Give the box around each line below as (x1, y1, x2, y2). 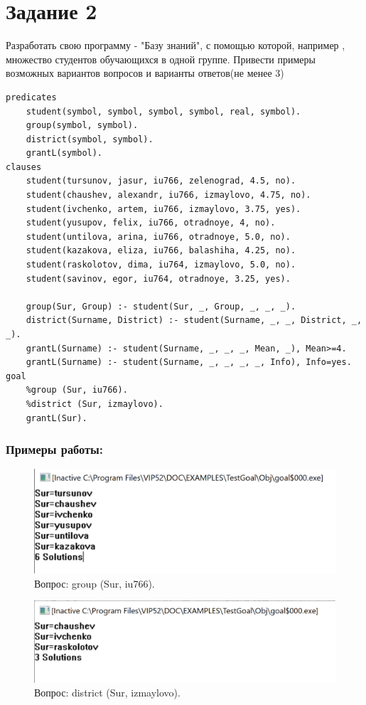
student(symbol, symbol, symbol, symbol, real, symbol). (26, 106, 301, 117)
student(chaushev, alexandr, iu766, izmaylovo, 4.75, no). (26, 190, 311, 201)
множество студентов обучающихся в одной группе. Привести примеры (6, 51, 316, 66)
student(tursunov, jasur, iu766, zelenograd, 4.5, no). (26, 176, 296, 186)
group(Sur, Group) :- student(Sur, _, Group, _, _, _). (26, 301, 296, 312)
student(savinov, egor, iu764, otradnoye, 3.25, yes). (26, 273, 291, 284)
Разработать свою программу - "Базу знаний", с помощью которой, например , (6, 38, 345, 53)
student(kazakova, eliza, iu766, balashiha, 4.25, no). (26, 245, 296, 256)
